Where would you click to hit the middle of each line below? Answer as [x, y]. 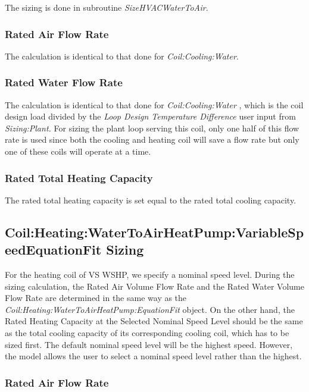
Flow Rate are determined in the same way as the [96, 298]
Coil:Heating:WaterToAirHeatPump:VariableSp [154, 232]
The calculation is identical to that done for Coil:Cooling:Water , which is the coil [154, 104]
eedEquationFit [53, 250]
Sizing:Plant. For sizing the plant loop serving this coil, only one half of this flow [152, 128]
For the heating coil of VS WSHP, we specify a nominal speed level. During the [150, 274]
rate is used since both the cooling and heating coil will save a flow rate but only [152, 139]
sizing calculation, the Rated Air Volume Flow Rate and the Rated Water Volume [154, 286]
